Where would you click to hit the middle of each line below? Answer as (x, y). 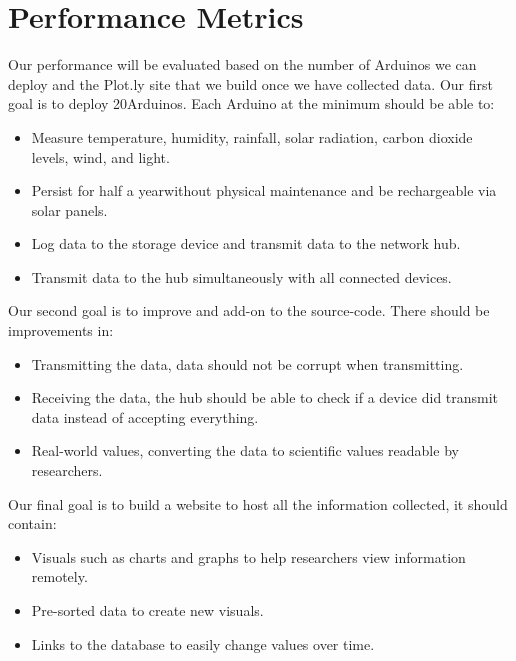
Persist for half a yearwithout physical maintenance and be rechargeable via (264, 190)
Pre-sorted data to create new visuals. (147, 610)
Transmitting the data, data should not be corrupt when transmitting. (247, 363)
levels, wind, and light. (100, 156)
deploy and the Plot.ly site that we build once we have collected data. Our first (250, 83)
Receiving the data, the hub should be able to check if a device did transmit (265, 397)
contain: (32, 523)
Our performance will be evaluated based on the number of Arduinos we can (242, 64)
